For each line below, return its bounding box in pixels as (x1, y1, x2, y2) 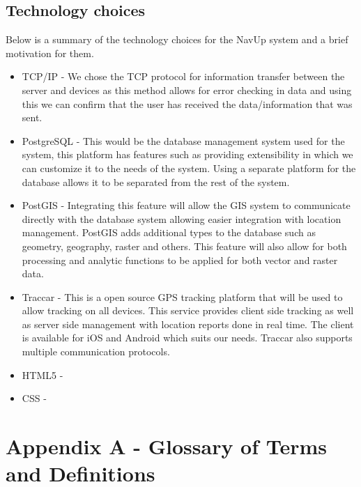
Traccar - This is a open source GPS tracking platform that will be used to (22, 289, 343, 304)
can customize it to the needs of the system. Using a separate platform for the (22, 160, 356, 175)
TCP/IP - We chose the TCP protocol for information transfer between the (22, 69, 345, 84)
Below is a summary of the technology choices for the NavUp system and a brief (6, 32, 348, 47)
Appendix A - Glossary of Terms (6, 432, 328, 461)
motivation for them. (6, 45, 94, 60)
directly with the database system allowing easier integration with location (22, 211, 341, 226)
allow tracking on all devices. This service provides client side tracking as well (22, 303, 354, 318)
